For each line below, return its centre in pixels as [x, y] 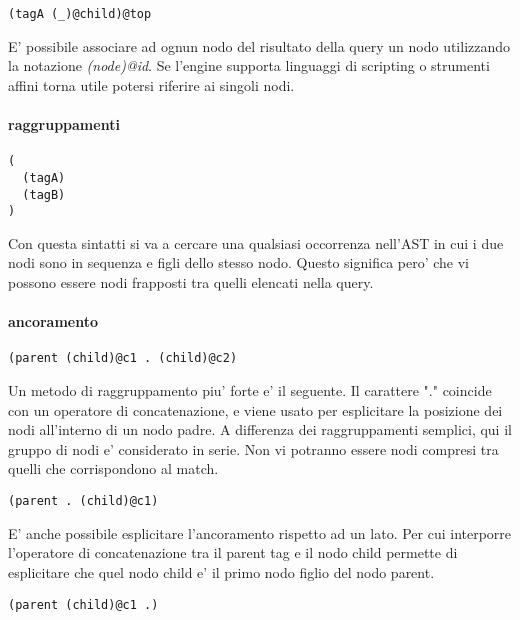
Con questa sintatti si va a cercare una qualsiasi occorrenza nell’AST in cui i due [256, 242]
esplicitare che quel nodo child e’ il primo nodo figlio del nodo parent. [221, 571]
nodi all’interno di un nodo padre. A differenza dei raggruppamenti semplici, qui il [260, 429]
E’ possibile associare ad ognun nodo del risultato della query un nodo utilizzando [259, 45]
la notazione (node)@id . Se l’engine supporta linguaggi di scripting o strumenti [249, 65]
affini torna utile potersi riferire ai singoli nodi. [151, 84]
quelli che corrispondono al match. [113, 468]
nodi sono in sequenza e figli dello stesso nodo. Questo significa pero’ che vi [239, 262]
